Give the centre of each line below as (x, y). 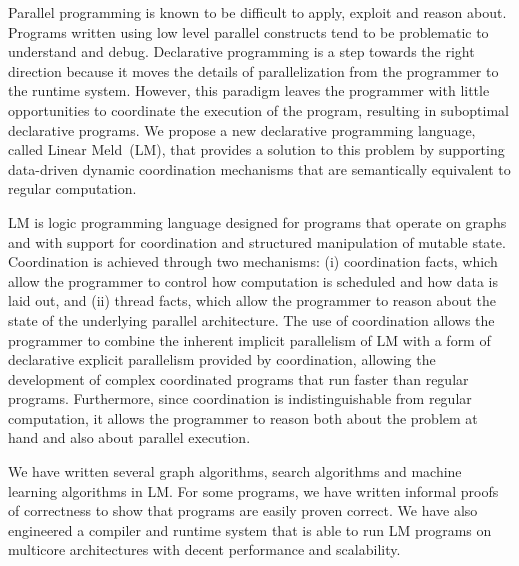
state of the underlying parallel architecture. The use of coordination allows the (251, 319)
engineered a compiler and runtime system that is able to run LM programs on (250, 529)
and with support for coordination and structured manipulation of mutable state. (257, 241)
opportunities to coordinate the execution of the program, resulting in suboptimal (258, 109)
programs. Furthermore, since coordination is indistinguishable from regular (240, 398)
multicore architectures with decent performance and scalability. (204, 549)
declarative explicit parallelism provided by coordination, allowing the (222, 359)
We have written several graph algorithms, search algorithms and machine (235, 471)
